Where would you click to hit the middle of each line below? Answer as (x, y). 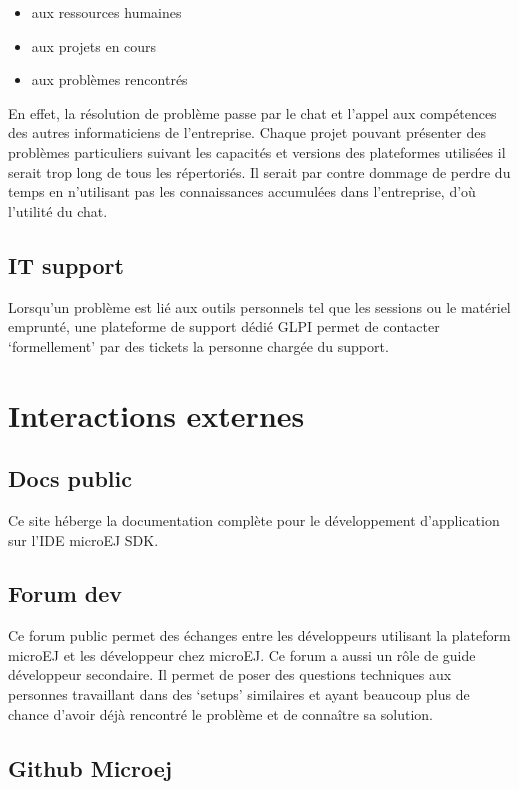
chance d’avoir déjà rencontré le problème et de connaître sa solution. (220, 713)
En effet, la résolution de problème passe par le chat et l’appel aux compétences (252, 112)
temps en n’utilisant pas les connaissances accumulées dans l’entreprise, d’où (242, 191)
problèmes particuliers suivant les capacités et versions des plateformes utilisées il (257, 151)
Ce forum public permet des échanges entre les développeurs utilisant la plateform (259, 635)
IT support (66, 264)
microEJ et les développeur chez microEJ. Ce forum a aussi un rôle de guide (242, 654)
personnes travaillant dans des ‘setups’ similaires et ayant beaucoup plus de (239, 694)
